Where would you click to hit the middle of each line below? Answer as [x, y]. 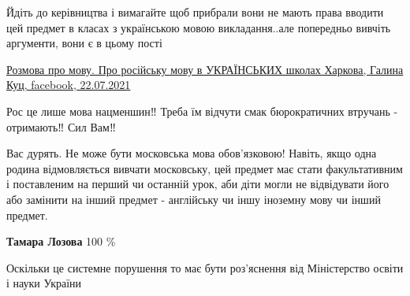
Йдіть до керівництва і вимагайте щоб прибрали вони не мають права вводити [195, 12]
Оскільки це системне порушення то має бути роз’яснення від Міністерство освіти [205, 267]
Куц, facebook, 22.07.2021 [69, 85]
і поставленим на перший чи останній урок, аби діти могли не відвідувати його [198, 184]
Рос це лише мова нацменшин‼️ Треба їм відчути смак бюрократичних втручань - [202, 111]
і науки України [44, 283]
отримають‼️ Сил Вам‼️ [61, 126]
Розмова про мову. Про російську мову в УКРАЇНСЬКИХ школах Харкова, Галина [205, 69]
